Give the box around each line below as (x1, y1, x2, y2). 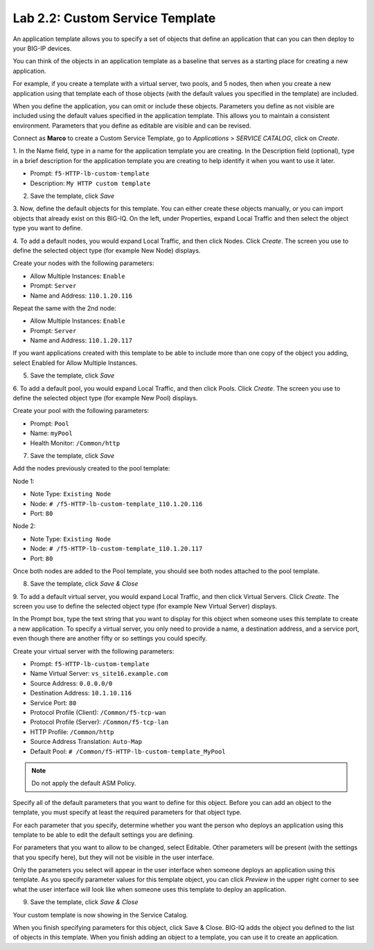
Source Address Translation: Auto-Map (30, 738, 142, 746)
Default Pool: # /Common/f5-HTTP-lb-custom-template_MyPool (30, 747, 226, 756)
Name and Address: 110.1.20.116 (30, 291, 133, 300)
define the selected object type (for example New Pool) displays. (12, 394, 198, 402)
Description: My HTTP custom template (30, 179, 151, 187)
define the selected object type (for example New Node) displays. (12, 246, 201, 255)
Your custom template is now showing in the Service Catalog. (12, 910, 188, 919)
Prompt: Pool (30, 419, 69, 427)
